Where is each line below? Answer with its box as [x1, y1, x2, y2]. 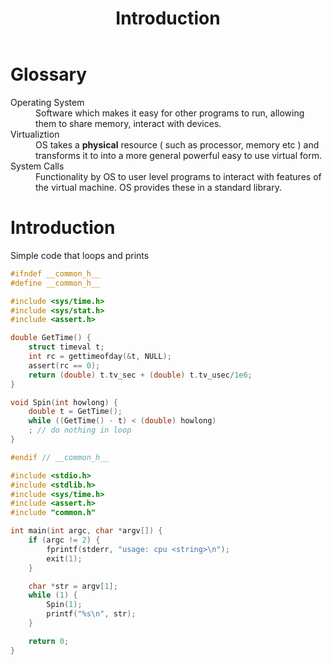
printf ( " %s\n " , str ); [46, 609, 137, 619]
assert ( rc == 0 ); [28, 360, 101, 371]
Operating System [10, 96, 85, 108]
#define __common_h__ [10, 278, 101, 288]
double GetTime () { [10, 333, 92, 343]
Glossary [10, 63, 88, 86]
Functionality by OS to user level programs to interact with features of [35, 170, 322, 182]
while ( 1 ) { [28, 590, 78, 601]
